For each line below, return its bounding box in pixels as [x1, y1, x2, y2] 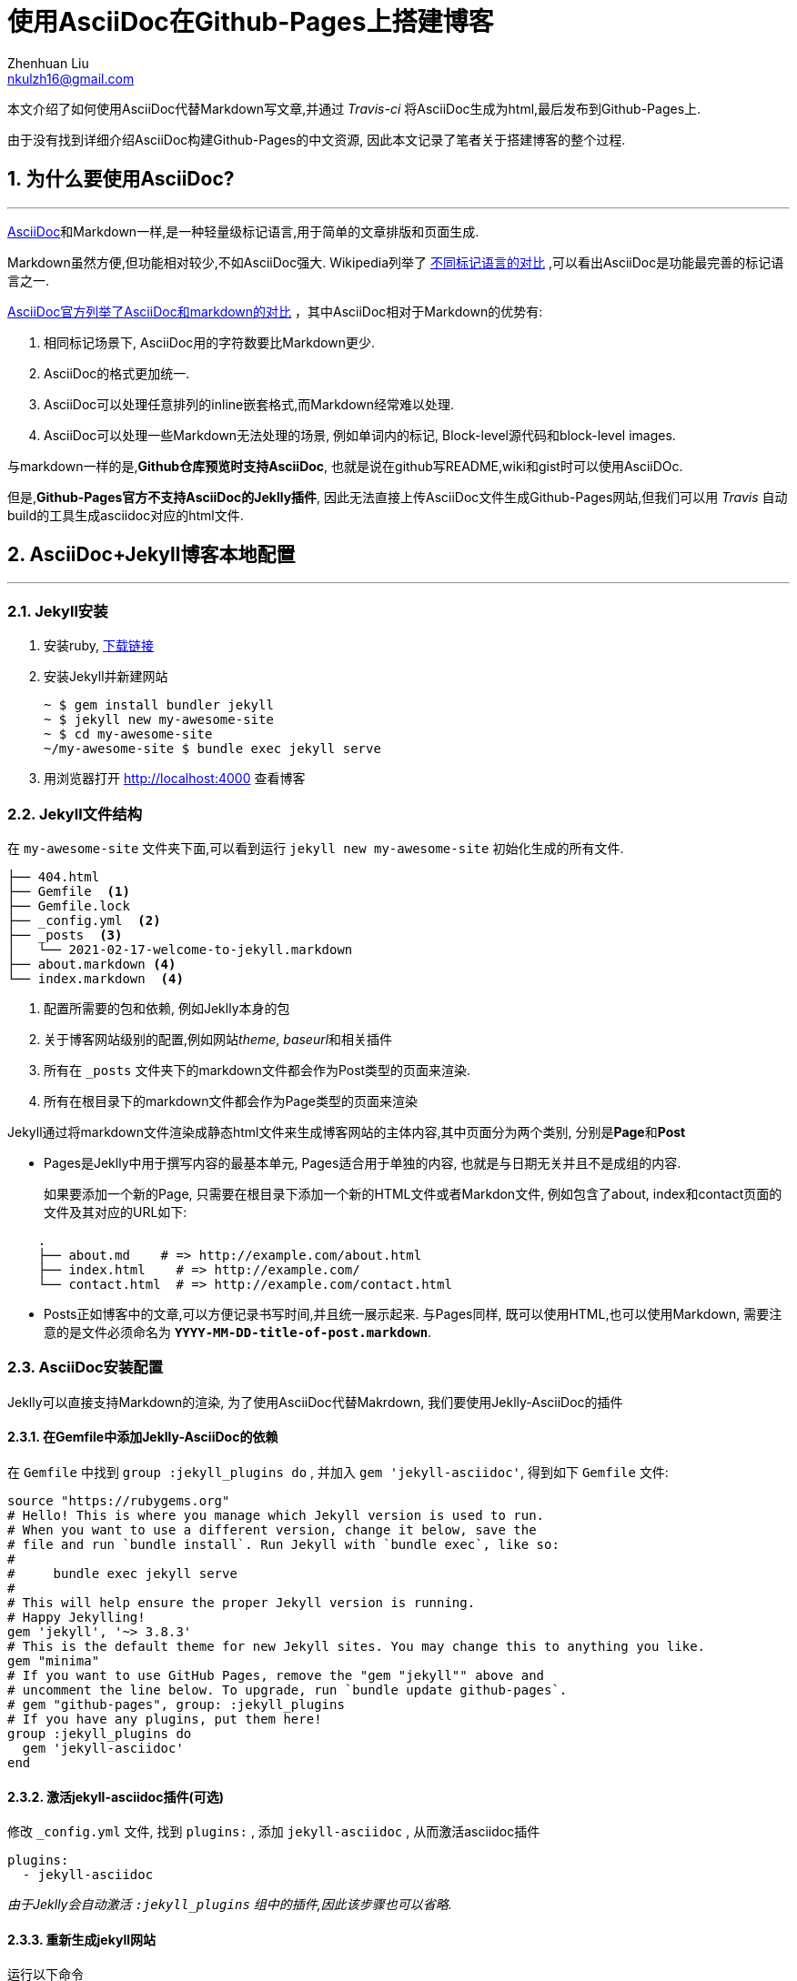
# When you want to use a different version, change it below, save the [7, 1522, 537, 1537]
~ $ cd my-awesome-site [44, 727, 213, 742]
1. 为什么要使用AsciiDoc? [7, 167, 235, 191]
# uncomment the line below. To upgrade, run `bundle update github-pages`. [7, 1682, 568, 1697]
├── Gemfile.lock [7, 898, 130, 913]
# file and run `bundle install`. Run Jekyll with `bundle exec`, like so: [7, 1536, 560, 1552]
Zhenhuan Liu [7, 55, 89, 71]
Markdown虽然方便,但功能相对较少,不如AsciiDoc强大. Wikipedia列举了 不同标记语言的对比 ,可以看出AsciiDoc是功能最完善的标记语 [7, 254, 784, 270]
